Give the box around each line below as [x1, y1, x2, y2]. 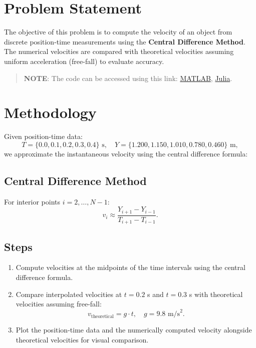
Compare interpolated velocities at [16, 288, 122, 299]
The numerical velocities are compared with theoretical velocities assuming [4, 46, 234, 56]
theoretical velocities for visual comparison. [16, 334, 149, 344]
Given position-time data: [4, 131, 83, 141]
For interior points [4, 196, 61, 206]
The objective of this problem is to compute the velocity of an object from [4, 26, 232, 37]
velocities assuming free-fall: [16, 298, 102, 309]
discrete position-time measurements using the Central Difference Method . [4, 36, 245, 46]
